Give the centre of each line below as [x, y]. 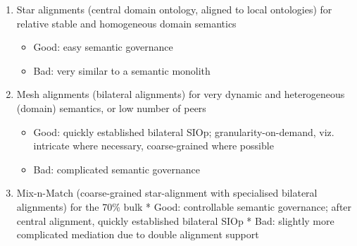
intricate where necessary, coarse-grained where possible [154, 146]
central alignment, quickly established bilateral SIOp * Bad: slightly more [175, 220]
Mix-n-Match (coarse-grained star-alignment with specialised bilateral [167, 193]
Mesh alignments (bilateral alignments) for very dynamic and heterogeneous [181, 94]
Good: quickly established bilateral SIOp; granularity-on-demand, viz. [184, 131]
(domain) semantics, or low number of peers [111, 107]
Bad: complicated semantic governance [117, 169]
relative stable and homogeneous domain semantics [126, 23]
